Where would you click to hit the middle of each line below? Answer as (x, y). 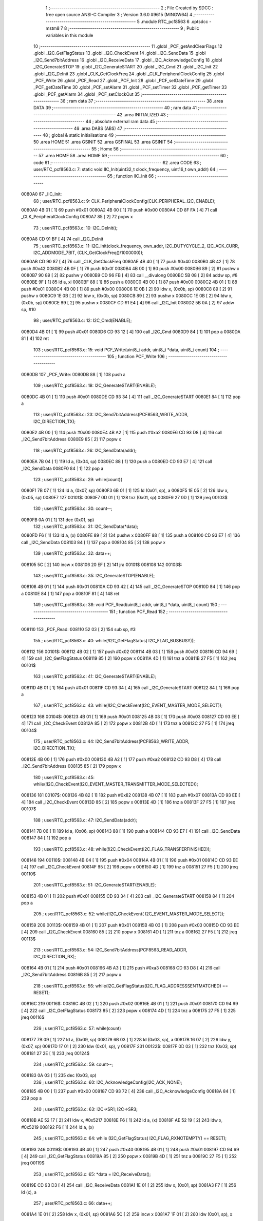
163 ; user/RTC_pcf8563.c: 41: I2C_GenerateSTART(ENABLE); (95, 676)
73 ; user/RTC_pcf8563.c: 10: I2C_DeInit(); (75, 228)
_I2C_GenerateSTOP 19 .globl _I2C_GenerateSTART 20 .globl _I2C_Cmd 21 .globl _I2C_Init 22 (126, 67)
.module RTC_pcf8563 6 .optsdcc (174, 21)
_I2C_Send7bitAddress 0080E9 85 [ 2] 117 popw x (71, 439)
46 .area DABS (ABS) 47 (98, 128)
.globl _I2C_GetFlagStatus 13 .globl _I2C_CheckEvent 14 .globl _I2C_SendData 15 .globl (120, 53)
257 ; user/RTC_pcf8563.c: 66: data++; (73, 1203)
